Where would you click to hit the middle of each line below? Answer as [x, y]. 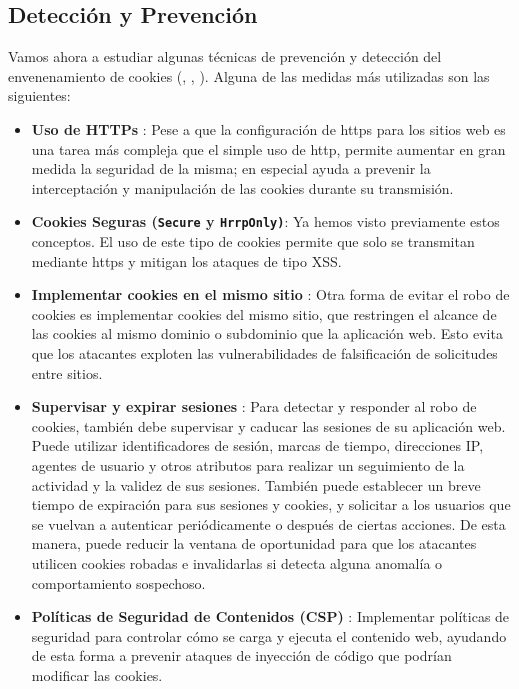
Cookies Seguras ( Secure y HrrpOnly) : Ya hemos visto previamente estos [265, 221]
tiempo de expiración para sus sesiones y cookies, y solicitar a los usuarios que [271, 504]
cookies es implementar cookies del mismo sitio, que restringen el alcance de [264, 313]
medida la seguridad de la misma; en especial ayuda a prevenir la [231, 168]
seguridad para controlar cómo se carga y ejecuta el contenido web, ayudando [269, 635]
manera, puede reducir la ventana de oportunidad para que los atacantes [254, 543]
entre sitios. [67, 372]
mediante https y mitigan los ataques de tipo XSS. [186, 260]
